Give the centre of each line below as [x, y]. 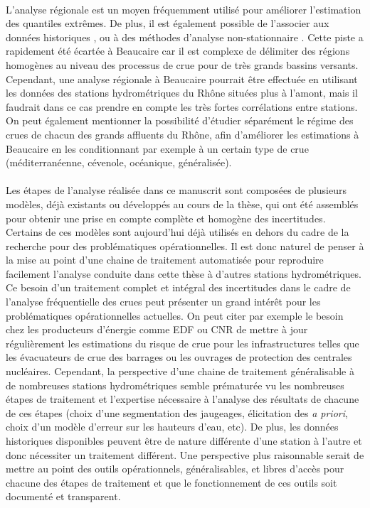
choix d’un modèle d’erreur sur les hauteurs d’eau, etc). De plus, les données [172, 427]
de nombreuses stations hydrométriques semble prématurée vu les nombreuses [175, 385]
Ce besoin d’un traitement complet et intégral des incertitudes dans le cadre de [178, 287]
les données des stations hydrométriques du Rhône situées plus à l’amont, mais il [182, 93]
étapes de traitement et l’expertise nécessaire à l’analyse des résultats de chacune [183, 399]
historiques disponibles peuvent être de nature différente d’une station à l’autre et [184, 441]
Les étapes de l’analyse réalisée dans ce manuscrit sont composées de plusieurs [176, 190]
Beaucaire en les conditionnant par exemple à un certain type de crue [157, 148]
